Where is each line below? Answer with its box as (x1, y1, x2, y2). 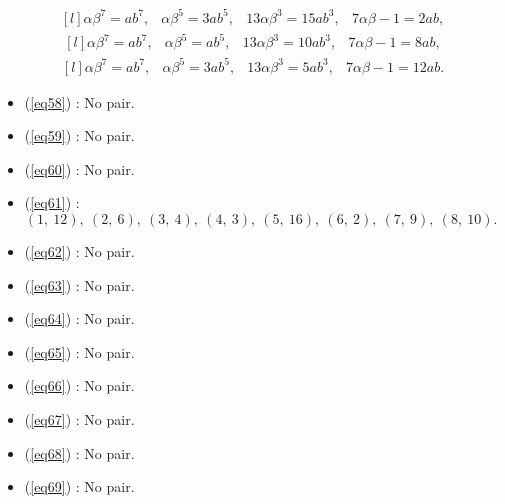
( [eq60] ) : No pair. (24, 158, 135, 179)
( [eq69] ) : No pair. (24, 476, 135, 497)
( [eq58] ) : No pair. (24, 91, 135, 112)
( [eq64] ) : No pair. (24, 308, 135, 329)
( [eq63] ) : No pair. (24, 274, 135, 295)
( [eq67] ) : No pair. (24, 408, 135, 429)
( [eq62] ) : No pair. (24, 240, 135, 261)
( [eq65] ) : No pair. (24, 341, 135, 362)
